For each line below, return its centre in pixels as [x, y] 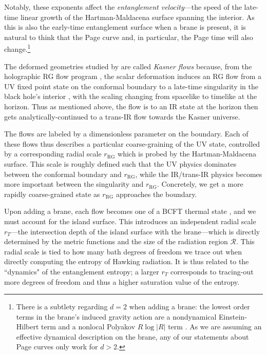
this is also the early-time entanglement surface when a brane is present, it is [125, 27]
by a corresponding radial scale [53, 154]
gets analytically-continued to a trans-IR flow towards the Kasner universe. [122, 116]
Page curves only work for [57, 347]
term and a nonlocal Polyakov [88, 327]
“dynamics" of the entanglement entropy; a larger [82, 271]
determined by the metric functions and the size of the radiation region [116, 241]
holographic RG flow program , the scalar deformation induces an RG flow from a [133, 76]
